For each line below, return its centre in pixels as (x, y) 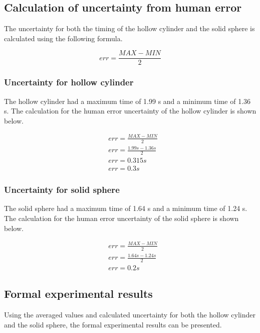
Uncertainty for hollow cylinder (69, 82)
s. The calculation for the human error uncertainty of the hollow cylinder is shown (130, 111)
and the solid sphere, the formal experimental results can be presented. (113, 324)
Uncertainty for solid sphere (62, 190)
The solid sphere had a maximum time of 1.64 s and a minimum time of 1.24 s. (126, 208)
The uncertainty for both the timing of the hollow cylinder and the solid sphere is (129, 28)
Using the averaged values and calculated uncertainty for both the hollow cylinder (130, 315)
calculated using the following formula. (63, 38)
